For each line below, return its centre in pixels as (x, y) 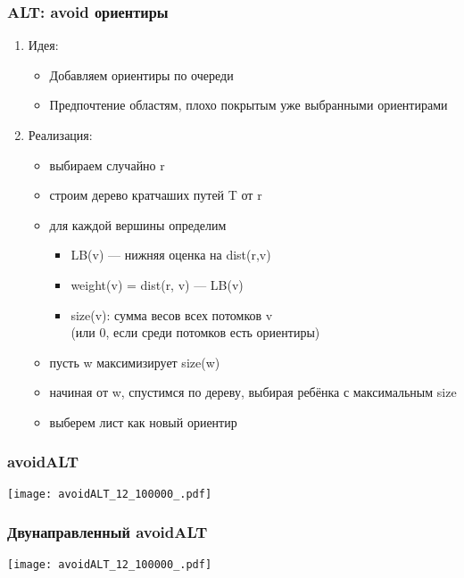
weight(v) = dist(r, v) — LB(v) (157, 284)
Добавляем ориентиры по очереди (141, 74)
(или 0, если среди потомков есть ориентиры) (195, 332)
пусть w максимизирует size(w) (135, 362)
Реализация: (60, 135)
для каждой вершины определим (138, 224)
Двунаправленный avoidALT (108, 532)
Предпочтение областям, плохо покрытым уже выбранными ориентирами (249, 105)
